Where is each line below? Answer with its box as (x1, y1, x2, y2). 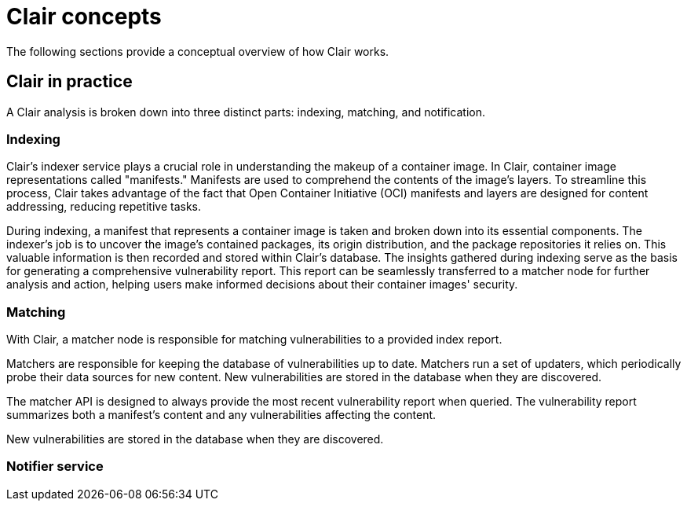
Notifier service (6, 458, 104, 475)
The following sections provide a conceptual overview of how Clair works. (6, 44, 389, 58)
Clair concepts (6, 3, 162, 30)
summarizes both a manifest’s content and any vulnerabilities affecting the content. (6, 408, 437, 422)
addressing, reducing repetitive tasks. (6, 200, 202, 214)
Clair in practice (6, 72, 133, 92)
